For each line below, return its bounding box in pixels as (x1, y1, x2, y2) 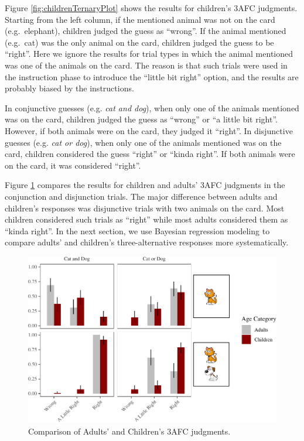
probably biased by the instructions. (5, 82, 134, 94)
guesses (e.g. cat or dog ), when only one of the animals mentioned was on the (5, 136, 282, 148)
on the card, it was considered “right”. (5, 159, 141, 171)
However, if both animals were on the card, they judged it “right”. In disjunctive (5, 124, 293, 136)
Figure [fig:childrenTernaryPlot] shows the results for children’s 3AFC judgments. (5, 2, 298, 13)
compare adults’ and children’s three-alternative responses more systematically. (5, 236, 289, 248)
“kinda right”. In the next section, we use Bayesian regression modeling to (5, 224, 270, 237)
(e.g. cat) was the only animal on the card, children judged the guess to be (5, 36, 274, 48)
